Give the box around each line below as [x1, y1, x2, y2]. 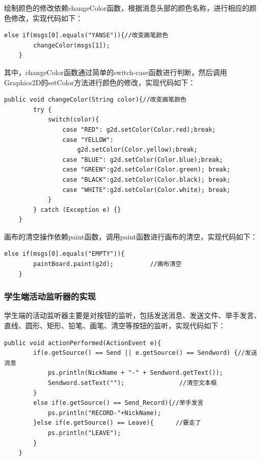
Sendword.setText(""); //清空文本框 [47, 379, 217, 387]
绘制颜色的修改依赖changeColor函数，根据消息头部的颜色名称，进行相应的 [4, 3, 250, 13]
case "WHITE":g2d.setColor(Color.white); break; [62, 186, 230, 193]
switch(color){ [47, 116, 99, 124]
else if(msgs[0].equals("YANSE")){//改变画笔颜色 [4, 32, 168, 39]
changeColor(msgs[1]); [33, 41, 110, 49]
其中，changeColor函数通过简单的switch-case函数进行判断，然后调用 [4, 66, 227, 77]
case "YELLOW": [62, 136, 114, 143]
